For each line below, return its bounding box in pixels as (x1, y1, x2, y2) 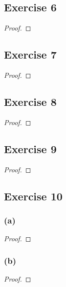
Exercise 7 (4, 47, 57, 62)
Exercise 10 (4, 188, 63, 203)
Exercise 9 (4, 141, 57, 156)
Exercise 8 (4, 94, 57, 109)
